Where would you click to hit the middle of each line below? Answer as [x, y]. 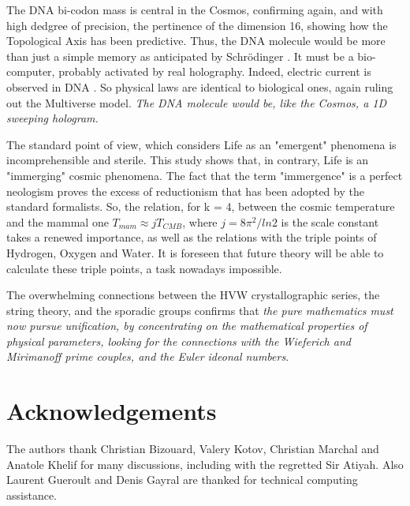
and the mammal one [58, 221]
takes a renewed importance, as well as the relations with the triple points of [192, 237]
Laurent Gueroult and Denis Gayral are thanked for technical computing [182, 480]
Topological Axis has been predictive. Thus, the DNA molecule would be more [196, 41]
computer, [31, 71]
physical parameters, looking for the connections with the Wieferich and [179, 341]
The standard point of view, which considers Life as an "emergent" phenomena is [201, 144]
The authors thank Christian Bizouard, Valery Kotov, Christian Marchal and [193, 449]
